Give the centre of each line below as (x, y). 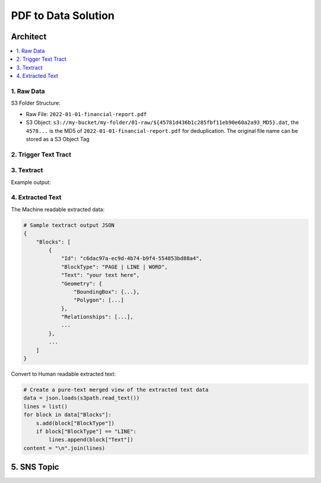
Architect (29, 37)
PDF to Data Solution (63, 15)
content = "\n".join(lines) (64, 448)
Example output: (31, 182)
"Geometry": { (81, 283)
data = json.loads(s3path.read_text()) (81, 398)
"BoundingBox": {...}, (106, 292)
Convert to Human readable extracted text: (63, 374)
